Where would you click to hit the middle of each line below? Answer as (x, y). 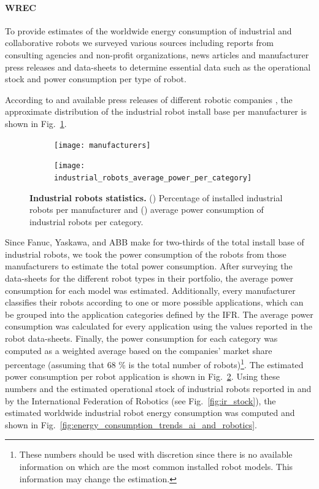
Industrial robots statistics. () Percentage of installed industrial (156, 197)
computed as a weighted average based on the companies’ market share (139, 350)
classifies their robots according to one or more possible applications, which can (154, 302)
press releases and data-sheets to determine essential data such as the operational (158, 67)
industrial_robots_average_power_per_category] (153, 178)
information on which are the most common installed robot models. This (156, 467)
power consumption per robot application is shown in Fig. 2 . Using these (142, 376)
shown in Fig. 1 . (36, 123)
